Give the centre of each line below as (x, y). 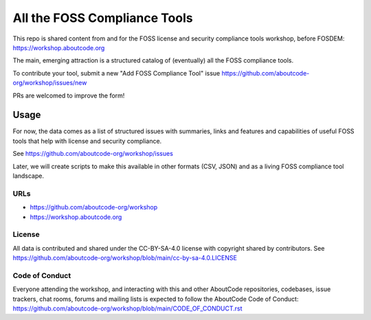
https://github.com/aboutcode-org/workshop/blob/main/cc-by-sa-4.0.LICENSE (125, 258)
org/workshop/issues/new (50, 83)
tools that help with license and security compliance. (87, 141)
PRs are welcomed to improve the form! (69, 95)
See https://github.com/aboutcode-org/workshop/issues (93, 154)
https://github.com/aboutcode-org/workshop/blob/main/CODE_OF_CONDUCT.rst (128, 308)
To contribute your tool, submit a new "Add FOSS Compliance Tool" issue (116, 73)
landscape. (29, 176)
